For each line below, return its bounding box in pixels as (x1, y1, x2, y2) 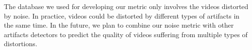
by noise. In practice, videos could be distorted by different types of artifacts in (4, 10, 240, 20)
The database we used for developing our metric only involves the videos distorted (4, 1, 249, 11)
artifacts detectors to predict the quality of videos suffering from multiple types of (4, 29, 248, 39)
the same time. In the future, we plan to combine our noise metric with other (4, 20, 234, 30)
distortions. (4, 39, 37, 49)
